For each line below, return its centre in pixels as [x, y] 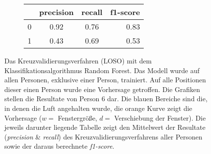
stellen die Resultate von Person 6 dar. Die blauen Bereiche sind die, [106, 99]
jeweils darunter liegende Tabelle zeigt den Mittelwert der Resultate [105, 127]
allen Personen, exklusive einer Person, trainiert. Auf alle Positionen [105, 80]
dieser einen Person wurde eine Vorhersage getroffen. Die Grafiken [102, 89]
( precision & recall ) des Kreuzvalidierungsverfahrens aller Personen [104, 136]
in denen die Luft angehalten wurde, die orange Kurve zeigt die [98, 108]
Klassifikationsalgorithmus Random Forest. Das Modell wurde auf [102, 70]
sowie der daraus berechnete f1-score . [60, 146]
